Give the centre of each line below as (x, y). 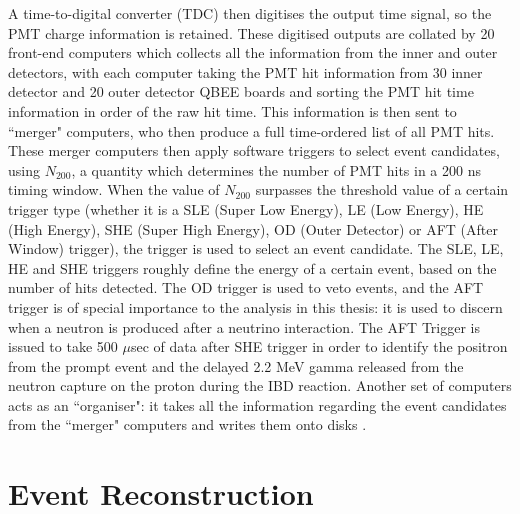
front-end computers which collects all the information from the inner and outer (253, 52)
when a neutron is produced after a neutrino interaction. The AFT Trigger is (244, 326)
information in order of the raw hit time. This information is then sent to (232, 110)
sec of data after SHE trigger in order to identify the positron (319, 346)
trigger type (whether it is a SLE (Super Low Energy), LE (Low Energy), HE (246, 208)
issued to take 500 (63, 346)
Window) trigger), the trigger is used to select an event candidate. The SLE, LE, (256, 248)
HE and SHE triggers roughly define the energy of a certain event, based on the (252, 267)
